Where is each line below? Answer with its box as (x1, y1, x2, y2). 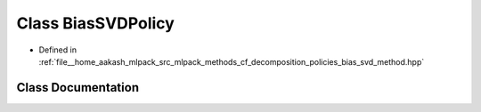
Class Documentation (16, 80, 140, 95)
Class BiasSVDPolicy (16, 13, 175, 33)
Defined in (38, 44, 77, 55)
